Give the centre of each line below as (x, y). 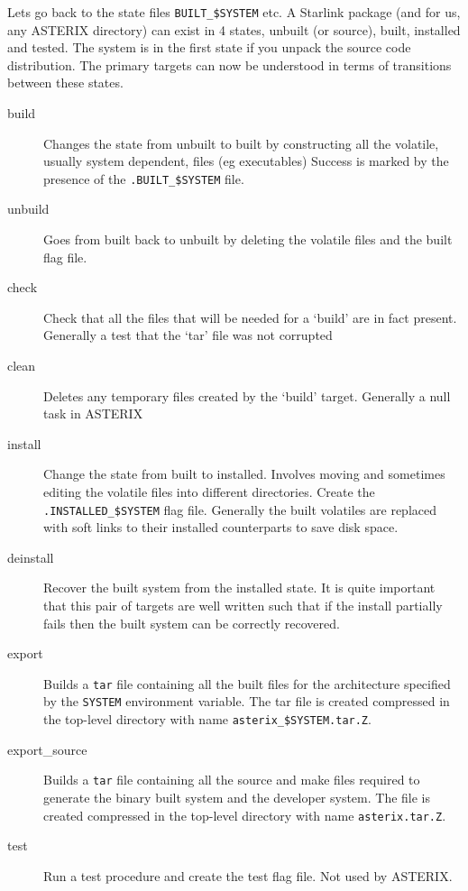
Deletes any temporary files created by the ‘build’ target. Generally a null (247, 395)
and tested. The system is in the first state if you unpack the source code (209, 47)
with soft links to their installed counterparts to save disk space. (221, 527)
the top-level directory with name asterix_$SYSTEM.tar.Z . (207, 719)
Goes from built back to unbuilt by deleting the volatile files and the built (248, 239)
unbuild (28, 209)
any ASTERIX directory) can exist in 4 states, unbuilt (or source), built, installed (234, 29)
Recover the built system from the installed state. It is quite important (239, 588)
